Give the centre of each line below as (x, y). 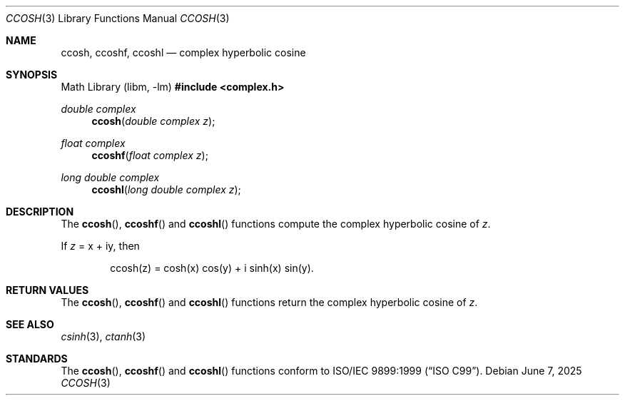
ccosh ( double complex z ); (153, 121)
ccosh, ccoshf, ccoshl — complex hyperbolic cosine (183, 52)
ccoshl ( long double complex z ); (166, 189)
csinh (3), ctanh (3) (103, 336)
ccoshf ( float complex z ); (150, 155)
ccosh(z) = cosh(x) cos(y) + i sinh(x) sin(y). (212, 268)
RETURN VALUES (47, 290)
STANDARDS (37, 359)
